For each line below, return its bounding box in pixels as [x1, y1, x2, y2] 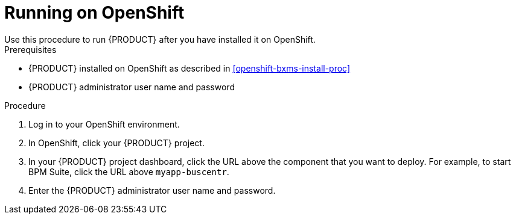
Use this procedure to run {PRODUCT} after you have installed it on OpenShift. [4, 34, 316, 45]
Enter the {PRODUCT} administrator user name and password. [28, 185, 276, 196]
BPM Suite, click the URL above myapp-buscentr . [28, 166, 229, 177]
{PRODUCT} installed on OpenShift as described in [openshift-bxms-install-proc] [28, 63, 351, 73]
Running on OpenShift [4, 2, 185, 23]
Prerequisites [4, 44, 57, 55]
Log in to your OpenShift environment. [28, 119, 180, 129]
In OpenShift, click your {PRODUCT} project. [28, 137, 205, 148]
